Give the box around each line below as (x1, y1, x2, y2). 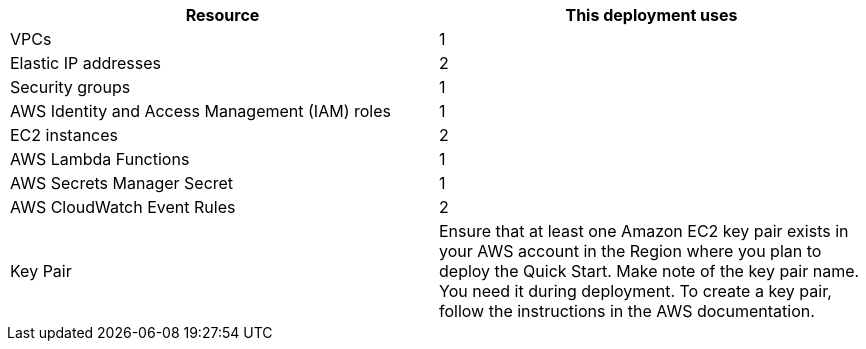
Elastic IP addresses (10, 53, 162, 73)
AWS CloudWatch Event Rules (10, 197, 236, 217)
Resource (185, 5, 260, 25)
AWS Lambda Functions (10, 149, 190, 169)
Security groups (10, 77, 131, 97)
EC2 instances (10, 125, 118, 145)
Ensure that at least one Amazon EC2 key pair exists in (439, 221, 849, 241)
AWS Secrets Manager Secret (10, 173, 234, 193)
